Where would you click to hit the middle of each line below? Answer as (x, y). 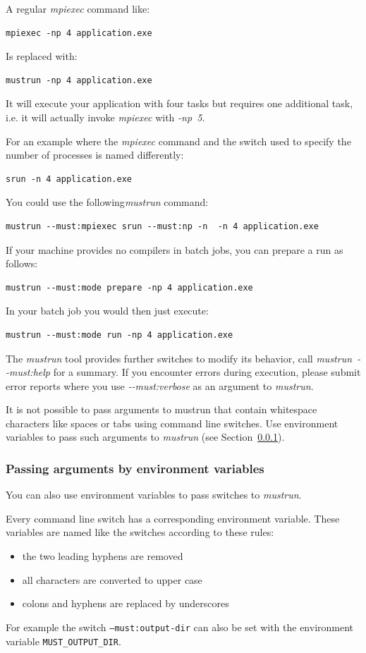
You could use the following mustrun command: (107, 202)
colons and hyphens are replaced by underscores (126, 603)
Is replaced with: (42, 56)
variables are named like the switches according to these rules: (140, 532)
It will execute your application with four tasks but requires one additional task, (179, 103)
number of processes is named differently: (95, 155)
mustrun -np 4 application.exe (79, 80)
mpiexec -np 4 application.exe (79, 33)
